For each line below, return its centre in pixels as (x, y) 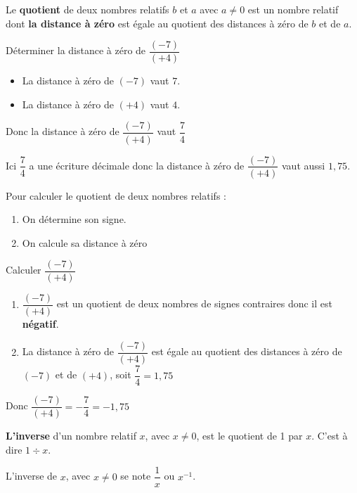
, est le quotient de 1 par (249, 436)
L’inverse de (32, 476)
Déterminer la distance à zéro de (76, 50)
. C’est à (330, 436)
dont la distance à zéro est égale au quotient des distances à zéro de (157, 23)
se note (136, 476)
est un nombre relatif (293, 9)
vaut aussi (304, 165)
